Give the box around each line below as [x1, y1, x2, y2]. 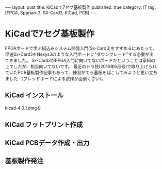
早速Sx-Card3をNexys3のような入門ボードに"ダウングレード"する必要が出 [5, 51, 154, 57]
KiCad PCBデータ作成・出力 [5, 138, 90, 147]
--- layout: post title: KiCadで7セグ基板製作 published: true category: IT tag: [5, 4, 156, 10]
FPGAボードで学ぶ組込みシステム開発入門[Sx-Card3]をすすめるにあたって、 [5, 45, 157, 51]
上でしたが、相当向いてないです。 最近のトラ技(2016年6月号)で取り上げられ [5, 63, 157, 69]
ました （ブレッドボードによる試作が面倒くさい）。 [5, 75, 106, 81]
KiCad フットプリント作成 [5, 120, 83, 129]
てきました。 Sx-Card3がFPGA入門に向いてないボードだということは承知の [5, 57, 156, 63]
